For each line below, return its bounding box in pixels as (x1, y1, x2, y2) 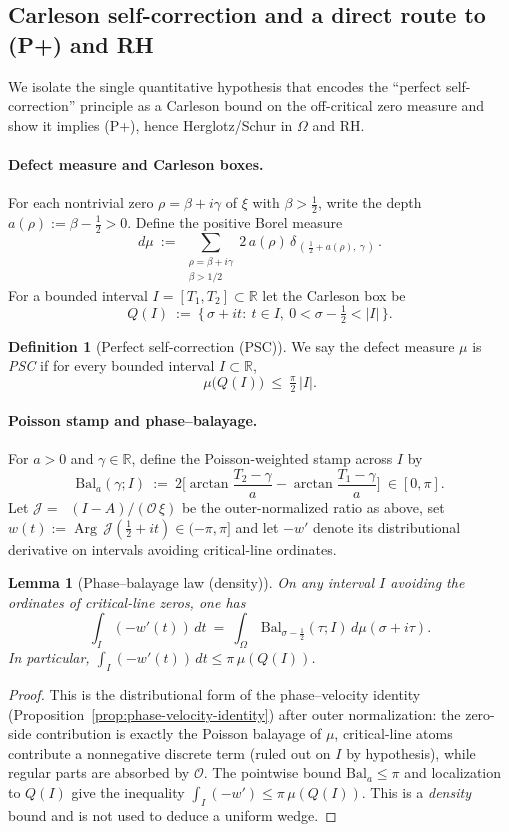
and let (235, 516, 279, 537)
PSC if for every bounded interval (8, 355, 215, 376)
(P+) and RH (8, 28, 154, 59)
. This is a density (361, 781, 471, 802)
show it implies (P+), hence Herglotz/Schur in (8, 114, 293, 135)
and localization (404, 762, 502, 783)
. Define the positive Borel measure (127, 212, 343, 232)
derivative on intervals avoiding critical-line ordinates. (8, 538, 337, 559)
